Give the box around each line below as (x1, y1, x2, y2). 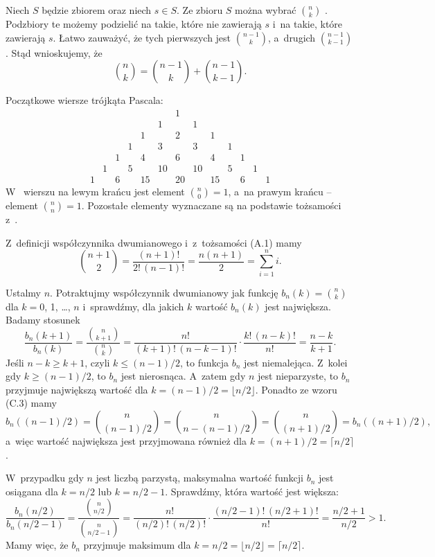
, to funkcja (180, 355, 229, 369)
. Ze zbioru (177, 3, 223, 17)
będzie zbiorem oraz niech (42, 3, 152, 17)
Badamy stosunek (6, 312, 80, 327)
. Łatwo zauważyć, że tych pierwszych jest (53, 30, 231, 44)
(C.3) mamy (6, 396, 57, 410)
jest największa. (265, 299, 331, 313)
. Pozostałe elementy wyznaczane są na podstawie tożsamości (81, 198, 341, 212)
